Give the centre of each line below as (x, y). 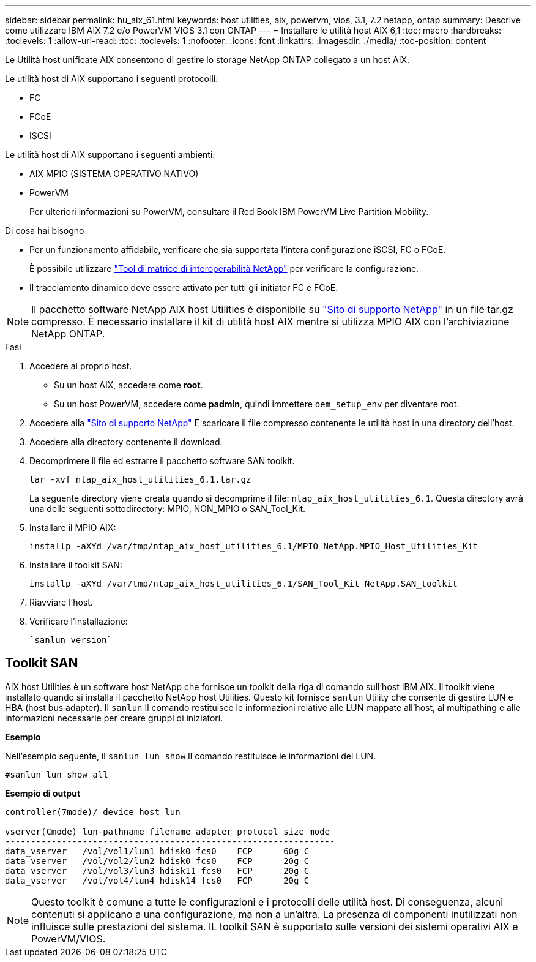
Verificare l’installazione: (79, 621)
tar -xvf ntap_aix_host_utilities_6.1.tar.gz (140, 479)
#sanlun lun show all (57, 774)
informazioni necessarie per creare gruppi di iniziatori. (114, 718)
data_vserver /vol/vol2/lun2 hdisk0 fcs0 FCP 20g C (157, 861)
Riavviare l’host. (61, 602)
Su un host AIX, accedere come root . (128, 385)
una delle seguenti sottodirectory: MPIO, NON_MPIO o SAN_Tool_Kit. (168, 509)
